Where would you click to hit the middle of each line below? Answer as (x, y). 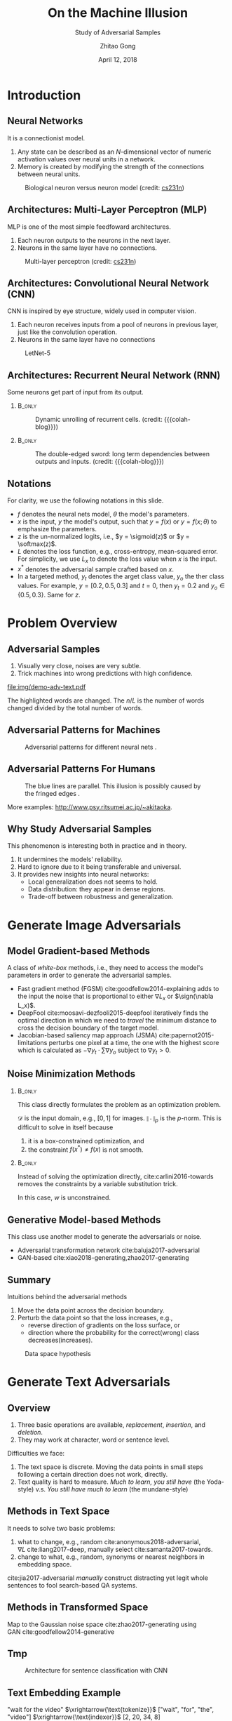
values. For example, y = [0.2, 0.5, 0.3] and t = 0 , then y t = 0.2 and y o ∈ (121, 586)
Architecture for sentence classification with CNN (96, 1670)
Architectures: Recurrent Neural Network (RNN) (114, 375)
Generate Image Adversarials (94, 925)
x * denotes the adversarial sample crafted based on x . (95, 569)
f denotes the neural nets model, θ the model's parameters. (103, 514)
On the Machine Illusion (118, 13)
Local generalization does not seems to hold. (93, 882)
